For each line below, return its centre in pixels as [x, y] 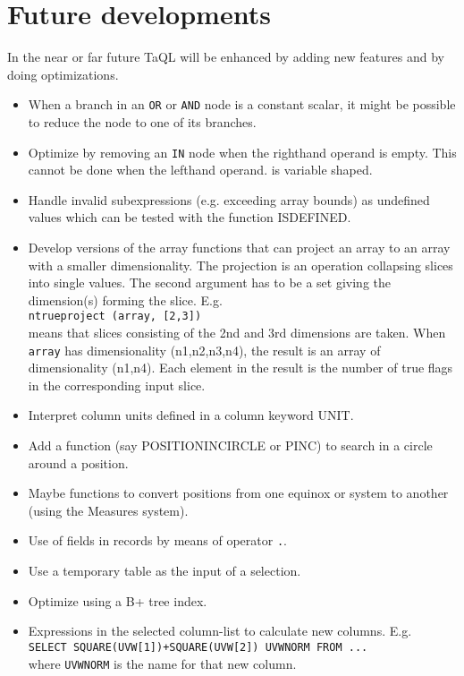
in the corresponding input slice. [117, 385]
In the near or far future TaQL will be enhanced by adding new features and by [226, 57]
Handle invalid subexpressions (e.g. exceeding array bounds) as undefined [229, 199]
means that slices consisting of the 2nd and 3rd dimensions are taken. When [237, 333]
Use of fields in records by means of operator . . [157, 540]
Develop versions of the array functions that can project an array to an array [239, 247]
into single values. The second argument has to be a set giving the [210, 282]
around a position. [78, 462]
